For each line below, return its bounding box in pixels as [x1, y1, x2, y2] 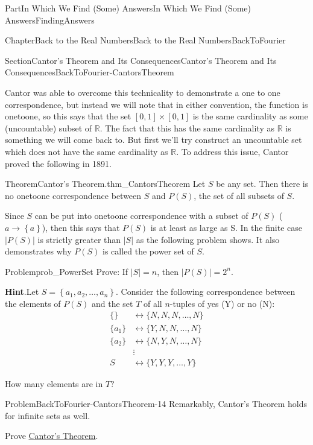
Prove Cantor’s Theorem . [5, 429, 98, 442]
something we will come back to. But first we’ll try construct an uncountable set [5, 133, 302, 146]
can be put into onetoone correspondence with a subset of [34, 209, 248, 222]
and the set [92, 297, 133, 309]
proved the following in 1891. [5, 157, 112, 169]
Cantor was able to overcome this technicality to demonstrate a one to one [5, 86, 280, 98]
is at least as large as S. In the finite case [150, 221, 302, 233]
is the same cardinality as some [192, 110, 308, 122]
